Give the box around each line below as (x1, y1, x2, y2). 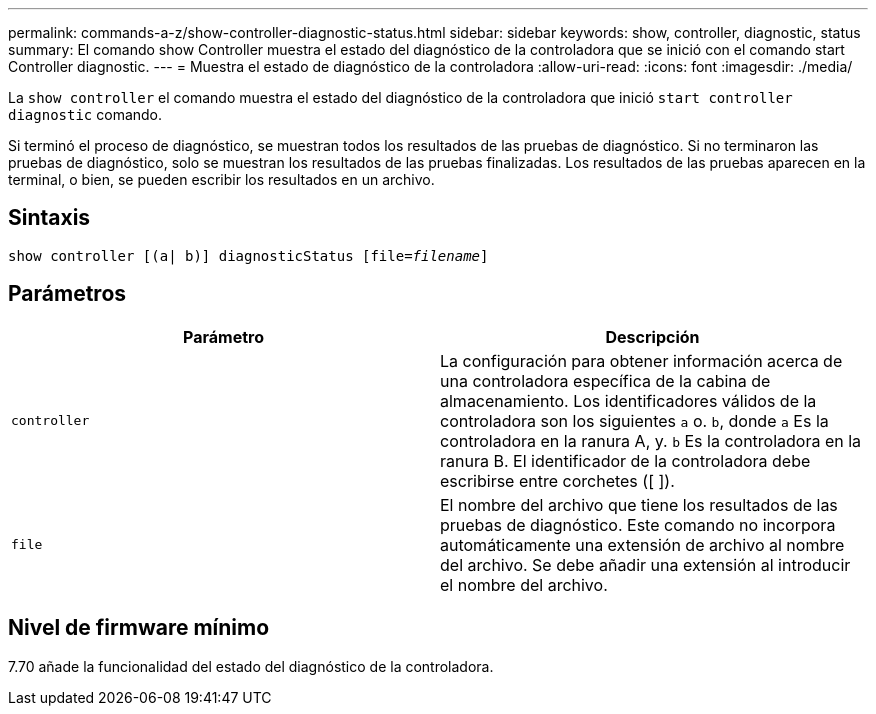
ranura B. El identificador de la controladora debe (440, 450, 811, 471)
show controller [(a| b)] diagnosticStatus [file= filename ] (8, 247, 489, 264)
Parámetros (8, 281, 127, 307)
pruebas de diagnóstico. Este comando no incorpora (440, 514, 836, 535)
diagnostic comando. (8, 106, 163, 123)
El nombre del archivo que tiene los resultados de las (440, 494, 838, 515)
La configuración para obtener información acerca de (440, 350, 843, 371)
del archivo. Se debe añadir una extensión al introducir (440, 554, 851, 575)
